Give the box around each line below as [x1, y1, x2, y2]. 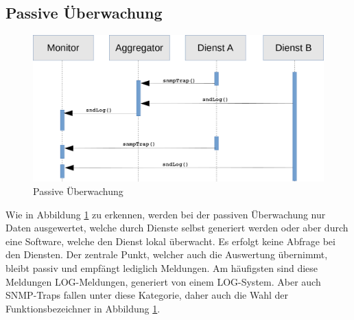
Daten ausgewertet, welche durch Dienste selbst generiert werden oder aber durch [5, 220, 349, 235]
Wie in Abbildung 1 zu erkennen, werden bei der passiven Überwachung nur [5, 207, 326, 221]
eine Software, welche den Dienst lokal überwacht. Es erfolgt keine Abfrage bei [5, 233, 335, 248]
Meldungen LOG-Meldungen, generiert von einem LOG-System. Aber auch [5, 274, 321, 288]
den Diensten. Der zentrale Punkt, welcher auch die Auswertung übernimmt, [5, 247, 328, 262]
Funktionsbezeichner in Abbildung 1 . [5, 301, 161, 315]
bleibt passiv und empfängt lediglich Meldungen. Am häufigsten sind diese [5, 261, 318, 275]
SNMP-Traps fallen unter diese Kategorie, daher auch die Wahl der [5, 288, 289, 302]
